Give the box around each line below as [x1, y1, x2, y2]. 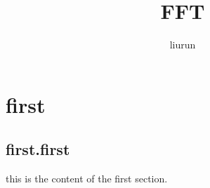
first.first [6, 138, 70, 160]
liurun [169, 37, 196, 52]
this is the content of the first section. [6, 171, 168, 186]
